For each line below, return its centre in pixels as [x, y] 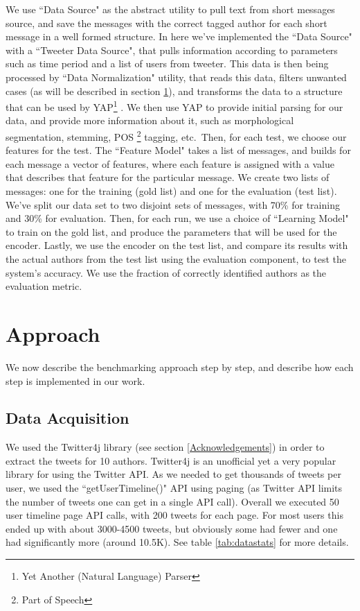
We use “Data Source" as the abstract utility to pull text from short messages [170, 9]
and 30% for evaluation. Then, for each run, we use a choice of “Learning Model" [177, 218]
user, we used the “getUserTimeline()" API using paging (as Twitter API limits [174, 488]
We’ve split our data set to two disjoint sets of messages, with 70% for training [173, 204]
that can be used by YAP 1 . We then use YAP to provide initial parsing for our [174, 106]
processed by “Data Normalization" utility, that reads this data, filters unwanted [176, 77]
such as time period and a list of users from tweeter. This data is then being [167, 63]
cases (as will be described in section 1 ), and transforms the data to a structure [174, 91]
